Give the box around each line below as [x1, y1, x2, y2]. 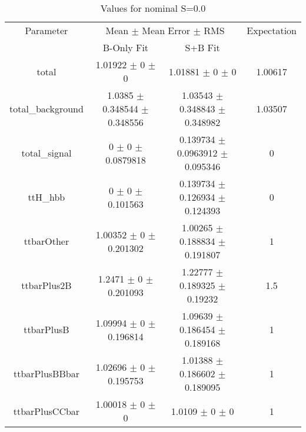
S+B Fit [185, 41, 220, 54]
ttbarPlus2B [21, 278, 72, 292]
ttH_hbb [28, 190, 65, 204]
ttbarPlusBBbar [13, 367, 79, 380]
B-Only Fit [102, 41, 149, 54]
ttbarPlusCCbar [13, 404, 80, 418]
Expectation [247, 24, 297, 37]
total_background [9, 102, 84, 115]
